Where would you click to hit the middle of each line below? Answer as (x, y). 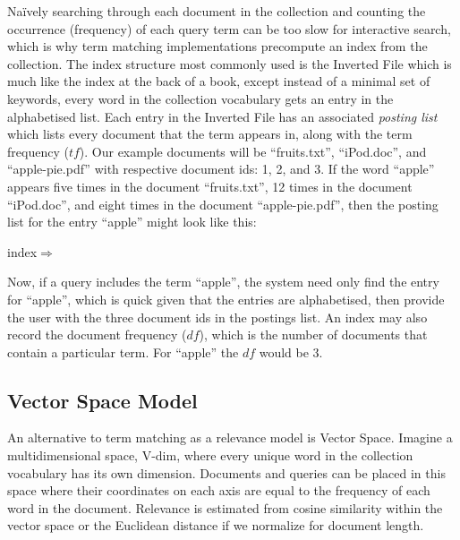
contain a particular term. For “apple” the (123, 351)
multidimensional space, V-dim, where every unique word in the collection (210, 455)
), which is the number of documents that (313, 334)
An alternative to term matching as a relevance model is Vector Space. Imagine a (230, 437)
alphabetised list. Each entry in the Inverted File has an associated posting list (222, 116)
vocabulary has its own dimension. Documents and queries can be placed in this (226, 472)
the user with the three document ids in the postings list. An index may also (217, 317)
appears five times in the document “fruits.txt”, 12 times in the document (210, 186)
